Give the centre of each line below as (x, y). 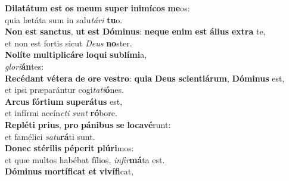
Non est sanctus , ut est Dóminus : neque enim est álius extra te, (135, 31)
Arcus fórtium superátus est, (64, 101)
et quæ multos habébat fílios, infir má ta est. (85, 159)
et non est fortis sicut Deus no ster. (69, 43)
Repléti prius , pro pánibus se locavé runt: (88, 124)
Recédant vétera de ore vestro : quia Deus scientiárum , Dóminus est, (145, 78)
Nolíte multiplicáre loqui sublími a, (76, 54)
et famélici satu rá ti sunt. (50, 136)
